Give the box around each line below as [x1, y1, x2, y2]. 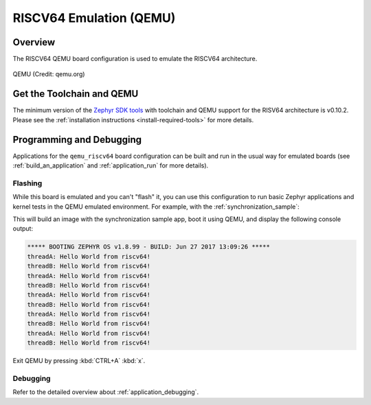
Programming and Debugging [12, 134, 142, 146]
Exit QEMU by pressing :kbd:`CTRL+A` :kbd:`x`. [12, 357, 146, 365]
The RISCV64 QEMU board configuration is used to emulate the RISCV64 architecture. [12, 55, 258, 63]
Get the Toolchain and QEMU [12, 88, 139, 100]
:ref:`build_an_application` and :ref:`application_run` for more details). [12, 161, 209, 170]
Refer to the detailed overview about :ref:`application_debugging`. [12, 388, 199, 396]
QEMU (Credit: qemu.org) [12, 70, 85, 78]
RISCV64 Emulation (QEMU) [12, 10, 176, 25]
